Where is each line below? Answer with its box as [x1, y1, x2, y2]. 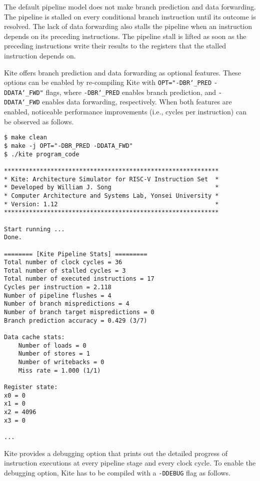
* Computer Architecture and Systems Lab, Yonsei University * [4, 192, 219, 199]
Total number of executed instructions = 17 [4, 275, 154, 283]
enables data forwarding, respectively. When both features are [42, 96, 232, 107]
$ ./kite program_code [4, 150, 79, 158]
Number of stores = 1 [18, 350, 90, 358]
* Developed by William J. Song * [4, 184, 219, 191]
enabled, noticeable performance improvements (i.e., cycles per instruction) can [4, 106, 246, 117]
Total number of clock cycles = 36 [4, 259, 122, 266]
